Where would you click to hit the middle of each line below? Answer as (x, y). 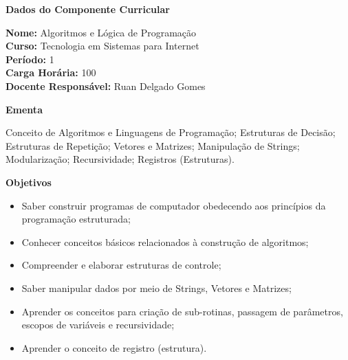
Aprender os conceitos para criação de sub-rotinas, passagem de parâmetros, (182, 311)
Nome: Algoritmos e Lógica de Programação (101, 32)
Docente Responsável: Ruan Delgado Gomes (106, 86)
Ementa (24, 109)
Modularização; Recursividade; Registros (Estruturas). (120, 159)
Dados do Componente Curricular (88, 9)
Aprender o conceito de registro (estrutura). (114, 347)
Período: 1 (30, 59)
